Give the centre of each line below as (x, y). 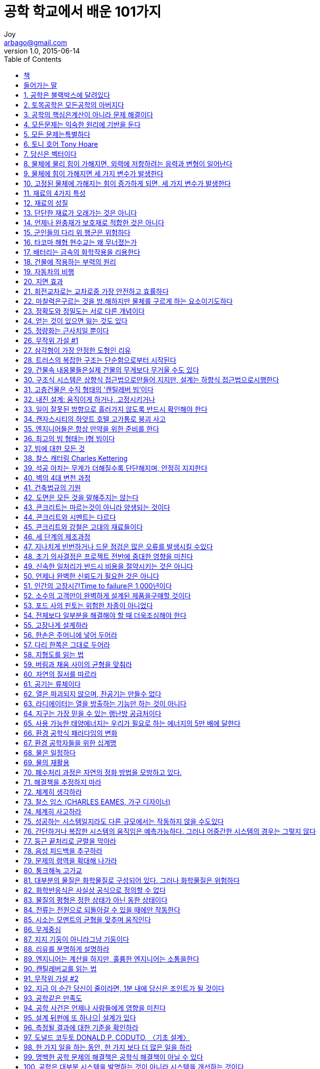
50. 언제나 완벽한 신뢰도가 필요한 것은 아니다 (92, 576)
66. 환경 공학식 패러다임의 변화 (71, 733)
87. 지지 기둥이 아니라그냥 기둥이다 (76, 939)
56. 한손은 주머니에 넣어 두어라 (70, 635)
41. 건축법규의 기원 (52, 487)
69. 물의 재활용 (47, 762)
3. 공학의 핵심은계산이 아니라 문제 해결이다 (88, 114)
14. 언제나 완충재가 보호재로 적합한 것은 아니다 (94, 222)
